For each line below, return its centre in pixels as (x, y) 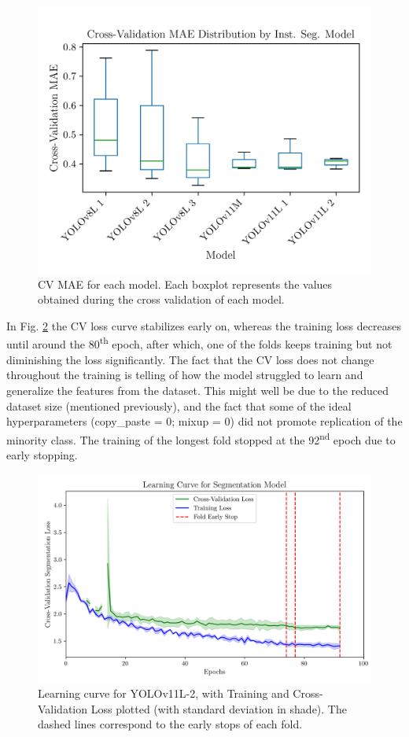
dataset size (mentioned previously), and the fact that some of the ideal (179, 405)
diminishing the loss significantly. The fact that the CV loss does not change (190, 359)
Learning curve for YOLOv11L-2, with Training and (164, 693)
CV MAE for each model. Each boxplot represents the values (185, 284)
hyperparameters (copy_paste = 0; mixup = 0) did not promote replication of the (204, 421)
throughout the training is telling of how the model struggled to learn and (185, 375)
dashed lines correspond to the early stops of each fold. (170, 724)
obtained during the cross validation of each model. (161, 299)
